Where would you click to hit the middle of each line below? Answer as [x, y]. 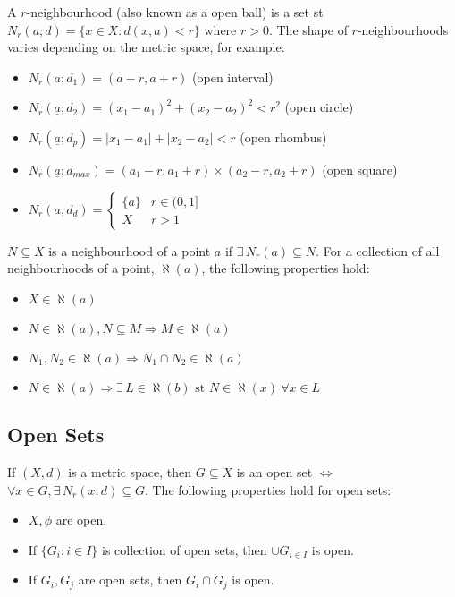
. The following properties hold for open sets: [268, 489]
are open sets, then [130, 580]
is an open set [274, 471]
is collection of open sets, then [184, 549]
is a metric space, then [130, 471]
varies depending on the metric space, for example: [146, 47]
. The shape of [308, 29]
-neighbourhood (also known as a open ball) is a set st [175, 12]
